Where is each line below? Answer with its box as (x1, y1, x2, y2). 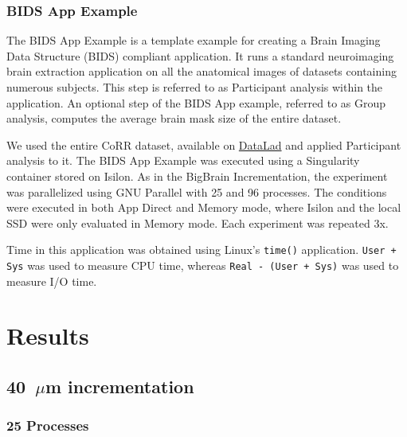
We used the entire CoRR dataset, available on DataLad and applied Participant (6, 136, 401, 153)
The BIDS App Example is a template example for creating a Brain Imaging (6, 32, 381, 49)
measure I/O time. (6, 272, 97, 289)
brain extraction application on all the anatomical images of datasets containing (6, 63, 397, 80)
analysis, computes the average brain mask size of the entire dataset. (6, 110, 342, 127)
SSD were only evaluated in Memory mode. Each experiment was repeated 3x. (6, 214, 389, 231)
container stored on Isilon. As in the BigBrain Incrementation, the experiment (6, 167, 388, 184)
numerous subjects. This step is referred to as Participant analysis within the (6, 79, 383, 95)
